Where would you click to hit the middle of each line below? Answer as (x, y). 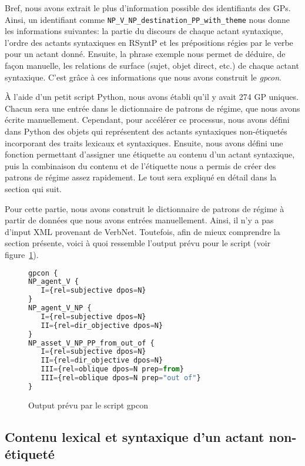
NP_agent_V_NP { (60, 308)
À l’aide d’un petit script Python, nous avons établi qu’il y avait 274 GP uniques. (152, 97)
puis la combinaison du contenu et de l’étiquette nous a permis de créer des (140, 165)
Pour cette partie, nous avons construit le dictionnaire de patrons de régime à (145, 208)
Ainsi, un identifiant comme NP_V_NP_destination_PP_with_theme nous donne (147, 19)
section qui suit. (33, 188)
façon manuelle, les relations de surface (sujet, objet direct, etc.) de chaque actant (152, 66)
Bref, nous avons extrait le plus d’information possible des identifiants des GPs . (148, 8)
